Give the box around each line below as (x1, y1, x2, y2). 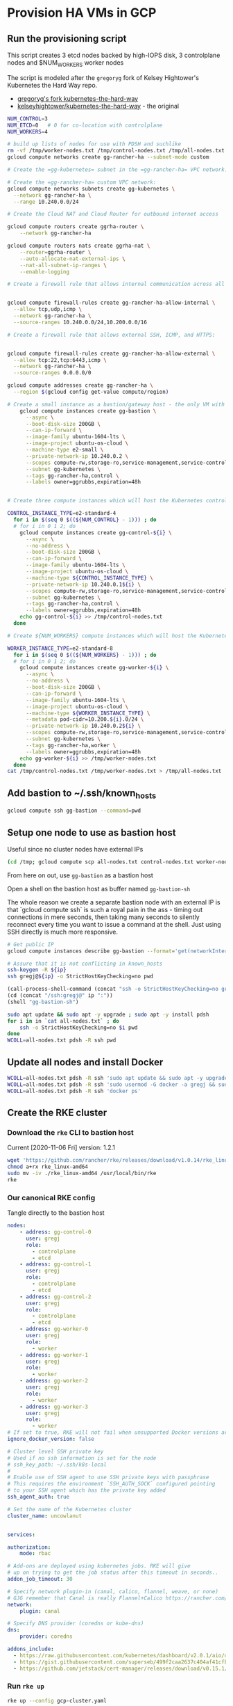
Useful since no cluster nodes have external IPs (7, 845, 144, 853)
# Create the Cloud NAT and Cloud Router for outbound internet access (7, 211, 218, 218)
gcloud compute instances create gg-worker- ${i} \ (19, 664, 169, 671)
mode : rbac (19, 1550, 51, 1557)
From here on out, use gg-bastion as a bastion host (7, 871, 154, 879)
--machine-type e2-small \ (25, 447, 104, 454)
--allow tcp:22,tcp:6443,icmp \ (13, 356, 107, 363)
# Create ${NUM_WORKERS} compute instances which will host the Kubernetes (7, 632, 231, 639)
